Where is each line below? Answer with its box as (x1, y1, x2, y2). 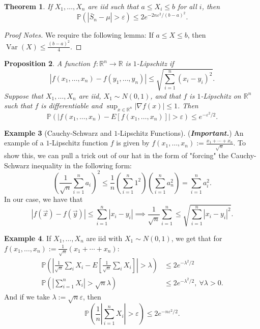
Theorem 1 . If (4, 1, 52, 11)
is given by (116, 137, 150, 148)
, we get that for (171, 233, 222, 243)
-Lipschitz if (136, 58, 174, 69)
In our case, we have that (4, 193, 83, 204)
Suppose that (4, 90, 43, 101)
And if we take (4, 291, 50, 302)
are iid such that (88, 1, 139, 11)
